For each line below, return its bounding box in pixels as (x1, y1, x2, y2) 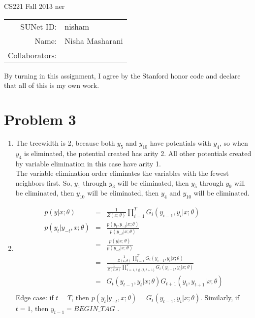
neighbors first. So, (15, 177, 72, 188)
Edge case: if (15, 292, 54, 303)
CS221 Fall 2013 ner (4, 1, 65, 11)
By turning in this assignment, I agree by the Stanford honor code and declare (4, 70, 241, 80)
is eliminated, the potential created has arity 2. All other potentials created (24, 148, 252, 158)
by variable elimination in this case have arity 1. (15, 158, 161, 168)
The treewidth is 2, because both (15, 137, 115, 148)
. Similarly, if (200, 292, 240, 303)
